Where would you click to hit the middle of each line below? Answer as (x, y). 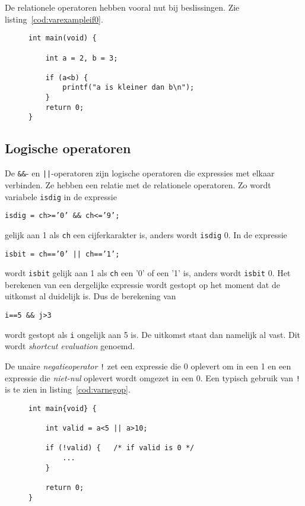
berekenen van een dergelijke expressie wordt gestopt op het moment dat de (142, 284)
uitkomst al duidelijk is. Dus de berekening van (90, 296)
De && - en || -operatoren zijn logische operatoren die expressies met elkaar (140, 173)
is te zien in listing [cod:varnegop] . (68, 389)
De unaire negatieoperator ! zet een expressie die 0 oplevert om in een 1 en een (148, 366)
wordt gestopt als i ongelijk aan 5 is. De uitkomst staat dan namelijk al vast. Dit (153, 334)
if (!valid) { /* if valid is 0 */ (120, 448)
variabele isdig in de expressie (61, 196)
